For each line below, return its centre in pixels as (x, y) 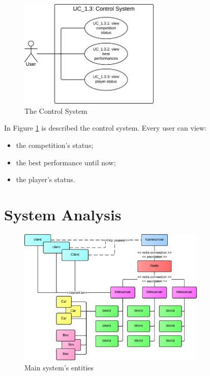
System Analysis (63, 214)
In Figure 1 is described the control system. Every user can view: (105, 128)
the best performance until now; (66, 162)
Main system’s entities (59, 367)
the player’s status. (46, 179)
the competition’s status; (55, 145)
